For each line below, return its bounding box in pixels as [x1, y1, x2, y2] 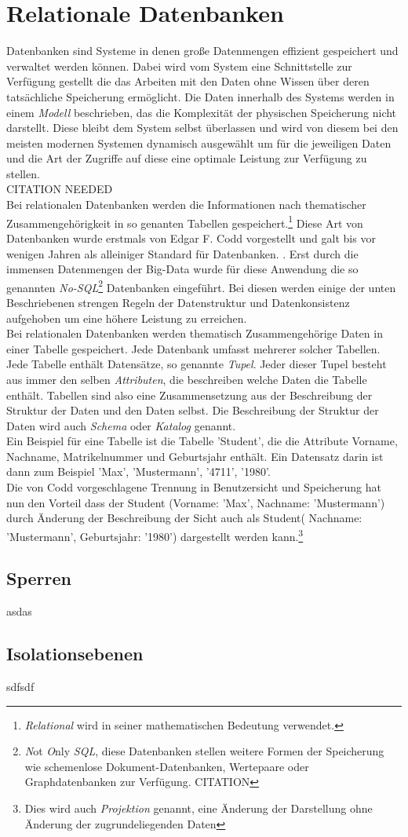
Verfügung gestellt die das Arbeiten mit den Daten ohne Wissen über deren [6, 73, 370, 90]
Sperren [6, 566, 71, 590]
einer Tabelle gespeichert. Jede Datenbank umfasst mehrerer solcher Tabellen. [6, 340, 381, 356]
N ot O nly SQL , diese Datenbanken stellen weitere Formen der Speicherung [24, 743, 384, 759]
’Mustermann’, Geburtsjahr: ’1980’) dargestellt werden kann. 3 [6, 525, 304, 544]
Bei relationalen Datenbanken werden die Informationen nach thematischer [6, 196, 366, 213]
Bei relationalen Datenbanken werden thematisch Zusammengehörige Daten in [6, 325, 383, 342]
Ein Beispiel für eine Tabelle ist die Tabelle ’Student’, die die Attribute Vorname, [6, 433, 398, 449]
